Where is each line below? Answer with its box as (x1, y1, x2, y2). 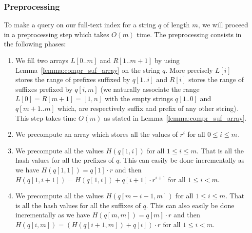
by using (155, 55, 180, 65)
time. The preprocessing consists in (136, 29, 242, 39)
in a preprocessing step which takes (4, 29, 109, 39)
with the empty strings (104, 93, 173, 104)
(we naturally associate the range (100, 84, 200, 94)
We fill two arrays (15, 55, 69, 65)
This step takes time (15, 112, 77, 123)
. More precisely (165, 64, 213, 75)
